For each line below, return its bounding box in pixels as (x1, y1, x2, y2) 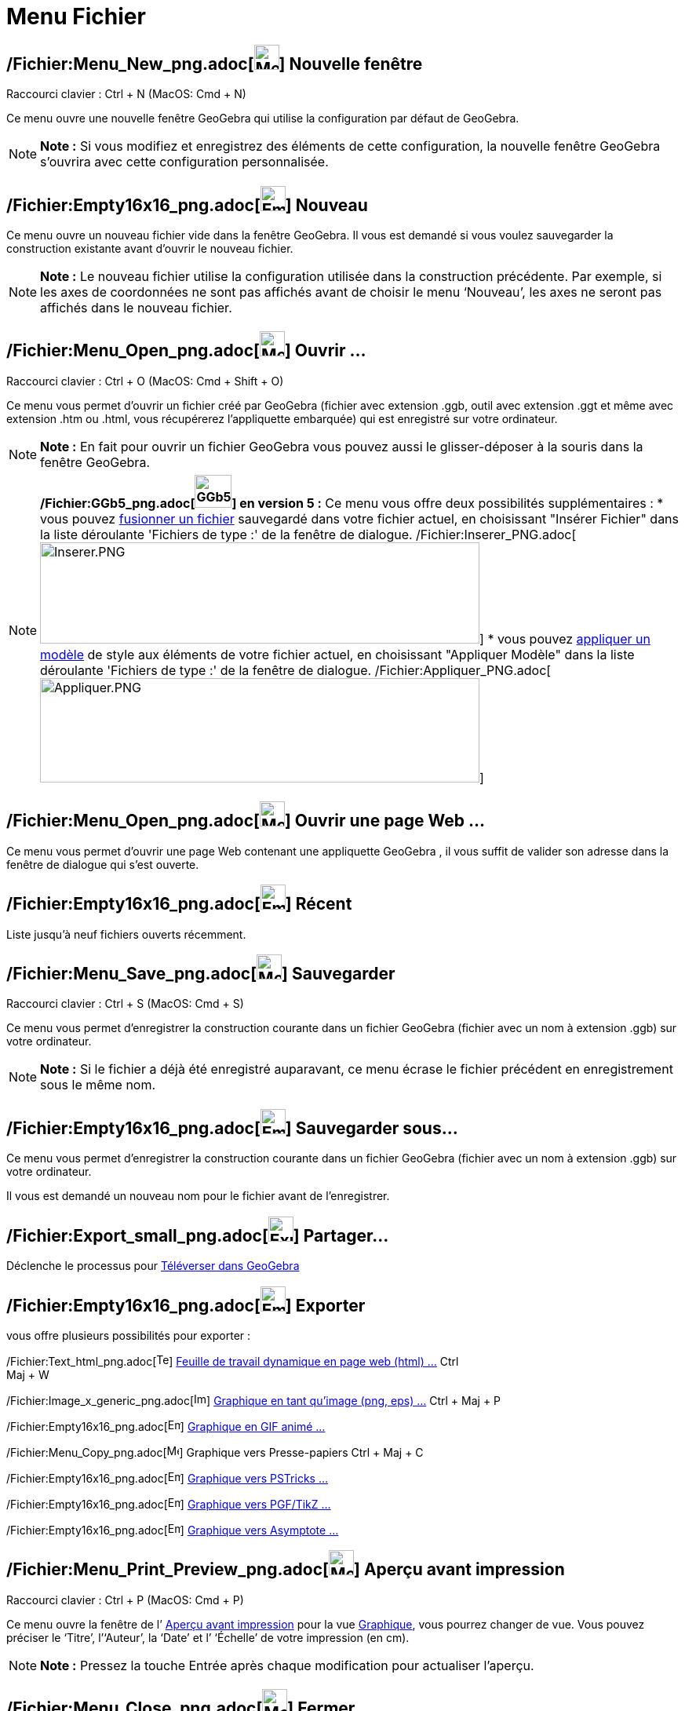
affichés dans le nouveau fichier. (40, 300, 232, 316)
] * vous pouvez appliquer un (479, 630, 650, 647)
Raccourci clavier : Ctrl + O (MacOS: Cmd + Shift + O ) (6, 374, 284, 388)
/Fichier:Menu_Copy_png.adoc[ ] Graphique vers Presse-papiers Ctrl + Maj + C (6, 1445, 424, 1459)
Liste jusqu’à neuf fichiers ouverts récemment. (6, 927, 246, 941)
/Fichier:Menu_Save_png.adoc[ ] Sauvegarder (6, 963, 395, 983)
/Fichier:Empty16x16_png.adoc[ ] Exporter (6, 1295, 366, 1315)
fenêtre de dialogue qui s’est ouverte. (6, 857, 199, 871)
